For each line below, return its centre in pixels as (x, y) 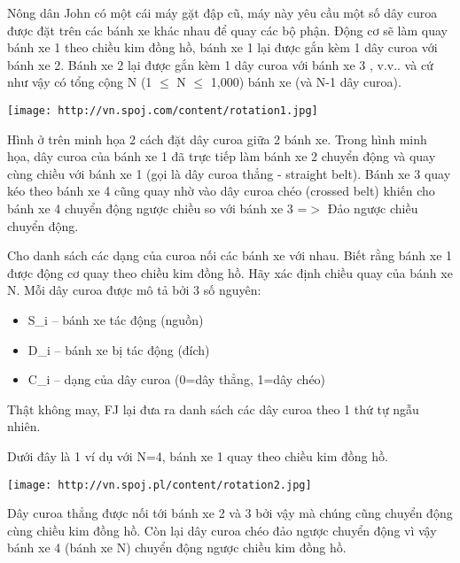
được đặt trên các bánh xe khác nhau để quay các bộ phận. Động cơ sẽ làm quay (227, 30)
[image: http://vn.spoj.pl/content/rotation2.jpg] (160, 485)
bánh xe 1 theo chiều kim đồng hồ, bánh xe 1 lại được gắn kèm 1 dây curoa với (222, 47)
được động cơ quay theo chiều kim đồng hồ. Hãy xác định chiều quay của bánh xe (230, 272)
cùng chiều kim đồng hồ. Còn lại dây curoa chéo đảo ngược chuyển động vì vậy (222, 530)
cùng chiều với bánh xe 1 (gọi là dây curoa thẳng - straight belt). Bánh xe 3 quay (229, 173)
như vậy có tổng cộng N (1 (80, 82)
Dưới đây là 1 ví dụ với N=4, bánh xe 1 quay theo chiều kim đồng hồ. (198, 455)
